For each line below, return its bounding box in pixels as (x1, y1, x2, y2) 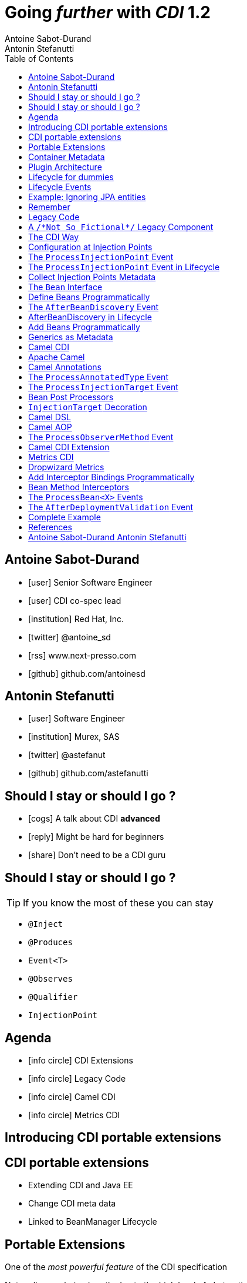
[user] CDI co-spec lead (28, 595, 121, 606)
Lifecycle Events (28, 181, 92, 192)
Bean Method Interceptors (28, 481, 130, 492)
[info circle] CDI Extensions (28, 1055, 133, 1065)
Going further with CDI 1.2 (5, 2, 211, 22)
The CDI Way (28, 231, 79, 242)
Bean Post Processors (28, 391, 114, 402)
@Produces (28, 938, 73, 948)
